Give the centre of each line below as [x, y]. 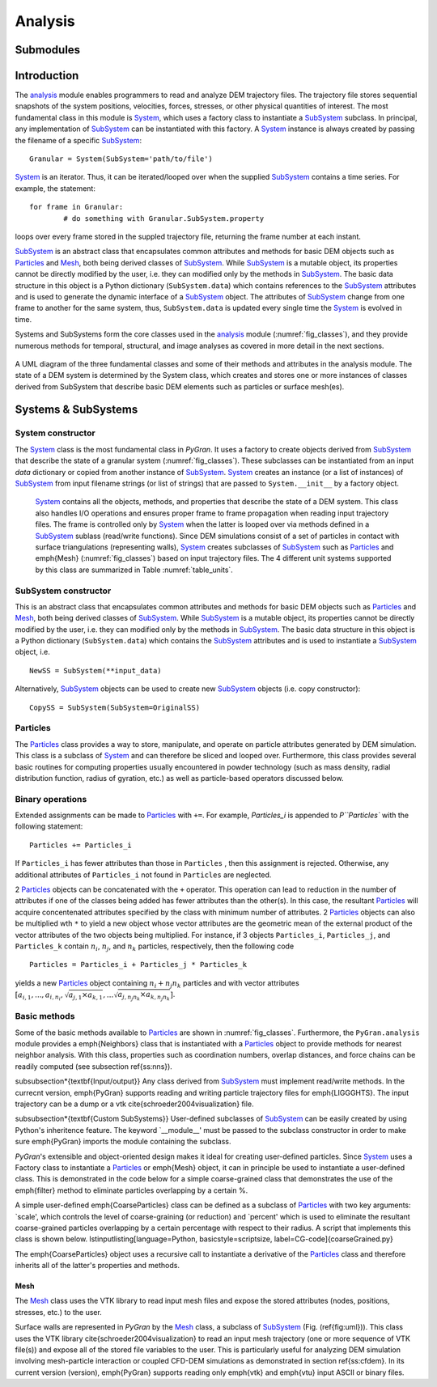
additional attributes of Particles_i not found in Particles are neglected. [143, 875]
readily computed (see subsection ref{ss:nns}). [94, 1066]
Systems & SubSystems [76, 410]
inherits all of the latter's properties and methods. [97, 1266]
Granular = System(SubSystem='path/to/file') [121, 159]
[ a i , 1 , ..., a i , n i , [39, 996]
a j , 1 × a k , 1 [85, 996]
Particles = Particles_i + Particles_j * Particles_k [138, 965]
